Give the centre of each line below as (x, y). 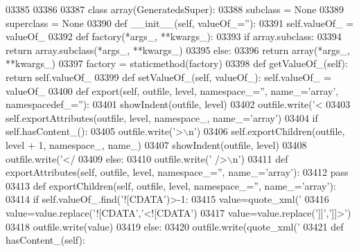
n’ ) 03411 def (260, 158)
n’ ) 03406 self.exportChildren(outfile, (267, 131)
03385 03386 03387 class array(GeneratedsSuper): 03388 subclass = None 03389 (175, 9)
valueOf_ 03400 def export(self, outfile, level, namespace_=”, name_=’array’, (172, 90)
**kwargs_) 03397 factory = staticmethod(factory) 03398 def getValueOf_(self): (177, 63)
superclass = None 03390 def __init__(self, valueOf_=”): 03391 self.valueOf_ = (180, 22)
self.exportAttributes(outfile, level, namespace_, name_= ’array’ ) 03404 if (162, 117)
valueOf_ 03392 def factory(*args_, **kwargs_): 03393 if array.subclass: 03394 (174, 36)
